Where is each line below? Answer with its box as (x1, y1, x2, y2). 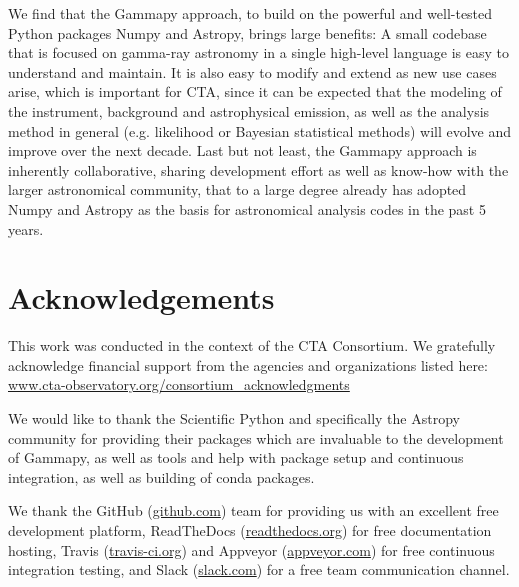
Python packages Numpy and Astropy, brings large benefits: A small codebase (8, 22, 487, 43)
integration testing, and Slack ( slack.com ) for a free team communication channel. (8, 559, 510, 580)
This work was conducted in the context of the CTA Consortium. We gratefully (8, 335, 496, 356)
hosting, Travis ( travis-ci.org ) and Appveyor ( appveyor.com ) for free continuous (8, 539, 495, 560)
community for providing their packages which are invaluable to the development (8, 427, 504, 448)
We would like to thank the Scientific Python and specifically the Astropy (8, 408, 460, 429)
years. (8, 218, 44, 239)
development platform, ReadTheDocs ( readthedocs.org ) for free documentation (8, 520, 492, 540)
